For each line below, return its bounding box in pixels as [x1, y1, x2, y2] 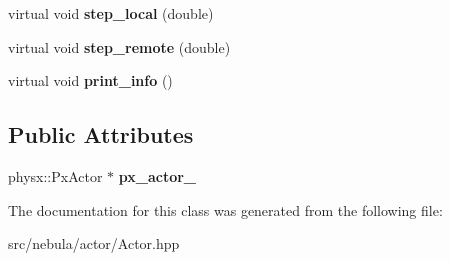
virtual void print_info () [8, 70, 173, 91]
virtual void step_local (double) [8, 3, 214, 23]
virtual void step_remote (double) [8, 36, 231, 57]
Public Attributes [8, 119, 194, 150]
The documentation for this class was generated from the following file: [8, 199, 443, 220]
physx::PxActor [8, 165, 103, 186]
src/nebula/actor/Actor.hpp [8, 233, 180, 254]
